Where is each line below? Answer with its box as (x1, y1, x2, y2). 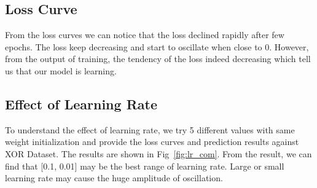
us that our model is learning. (5, 64, 117, 77)
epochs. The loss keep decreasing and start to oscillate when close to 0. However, (5, 40, 309, 53)
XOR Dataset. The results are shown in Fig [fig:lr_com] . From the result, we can (5, 147, 312, 160)
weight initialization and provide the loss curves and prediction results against (5, 135, 299, 148)
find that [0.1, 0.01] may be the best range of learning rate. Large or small (5, 159, 284, 172)
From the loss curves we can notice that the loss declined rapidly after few (5, 28, 284, 41)
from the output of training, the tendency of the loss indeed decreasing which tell (5, 52, 311, 65)
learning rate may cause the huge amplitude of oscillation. (5, 171, 223, 184)
